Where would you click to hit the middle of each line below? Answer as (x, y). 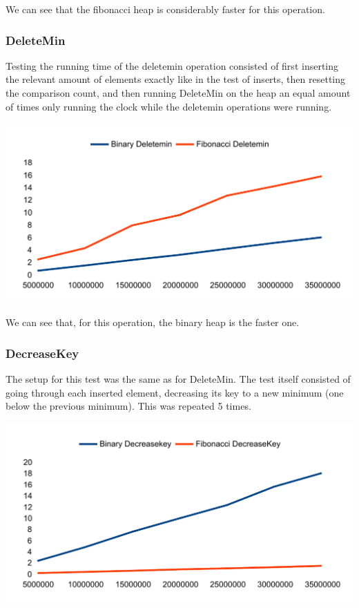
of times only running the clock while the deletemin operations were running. (169, 106)
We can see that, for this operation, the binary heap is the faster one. (153, 322)
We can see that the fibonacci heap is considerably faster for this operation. (165, 9)
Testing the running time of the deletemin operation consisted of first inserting (172, 65)
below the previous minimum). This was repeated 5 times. (128, 406)
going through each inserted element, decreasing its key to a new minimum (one (175, 392)
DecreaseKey (42, 353)
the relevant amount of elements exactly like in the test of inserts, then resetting (176, 79)
